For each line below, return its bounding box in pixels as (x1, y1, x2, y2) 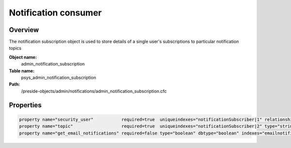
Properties (9, 101, 42, 109)
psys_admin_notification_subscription (21, 75, 97, 81)
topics (9, 45, 22, 51)
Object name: (9, 54, 37, 60)
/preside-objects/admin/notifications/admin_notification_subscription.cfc (21, 88, 167, 94)
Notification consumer (9, 7, 102, 18)
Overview (9, 26, 39, 34)
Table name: (9, 68, 35, 74)
